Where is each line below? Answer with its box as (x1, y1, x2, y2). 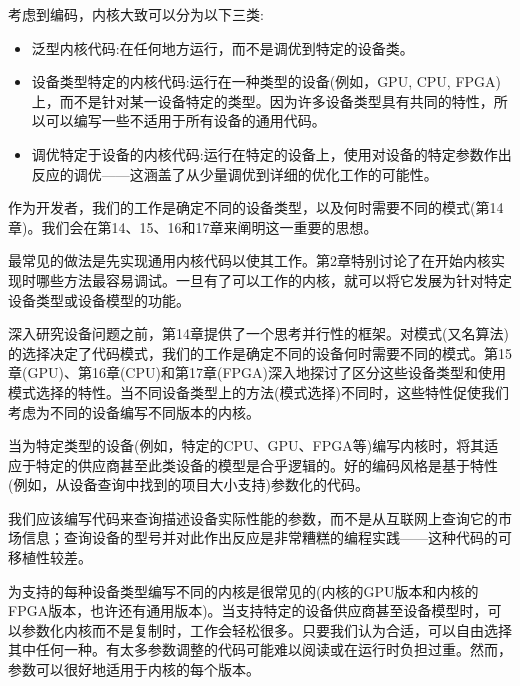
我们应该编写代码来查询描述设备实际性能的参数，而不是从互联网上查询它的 (8, 507, 498, 528)
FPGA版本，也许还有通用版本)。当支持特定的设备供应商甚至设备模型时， (8, 600, 488, 621)
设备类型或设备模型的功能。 (8, 289, 190, 310)
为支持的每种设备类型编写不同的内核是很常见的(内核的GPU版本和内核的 (8, 580, 479, 601)
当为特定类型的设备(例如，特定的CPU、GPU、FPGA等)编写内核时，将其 (8, 435, 485, 456)
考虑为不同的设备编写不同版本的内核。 (8, 401, 260, 422)
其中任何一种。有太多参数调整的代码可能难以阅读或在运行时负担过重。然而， (8, 639, 512, 660)
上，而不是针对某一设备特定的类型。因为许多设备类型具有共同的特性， (31, 90, 494, 111)
